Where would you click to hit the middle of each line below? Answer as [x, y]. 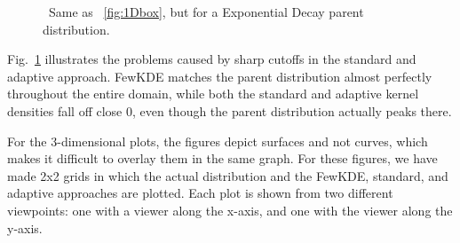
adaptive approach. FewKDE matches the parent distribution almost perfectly [220, 76]
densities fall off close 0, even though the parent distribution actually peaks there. [230, 110]
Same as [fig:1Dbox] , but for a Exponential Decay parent [206, 12]
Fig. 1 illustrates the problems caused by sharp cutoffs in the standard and [212, 59]
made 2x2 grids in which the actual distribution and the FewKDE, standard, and [228, 175]
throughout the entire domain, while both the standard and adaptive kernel [213, 94]
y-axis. [25, 227]
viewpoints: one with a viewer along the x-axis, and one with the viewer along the [230, 210]
